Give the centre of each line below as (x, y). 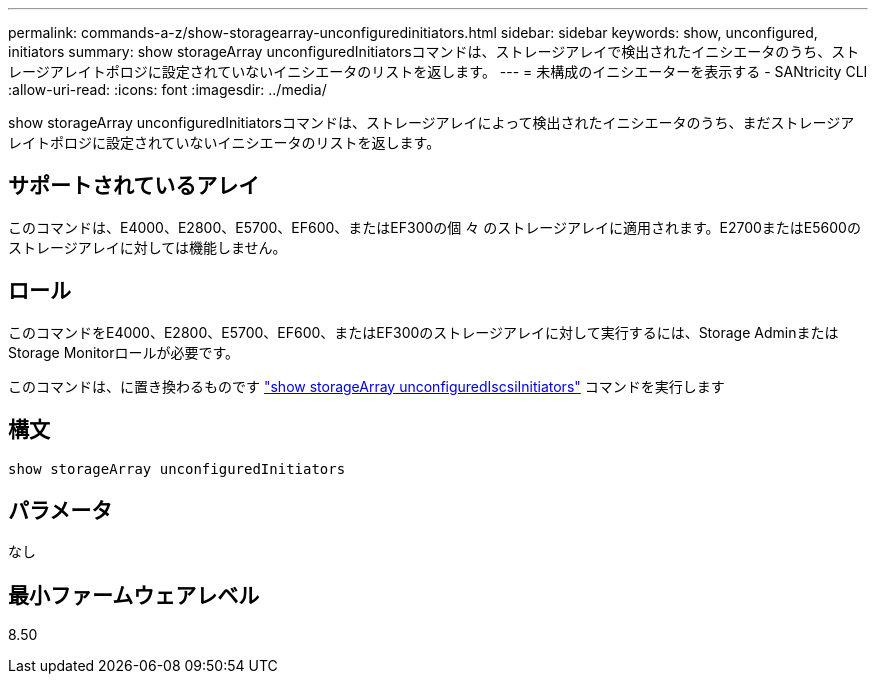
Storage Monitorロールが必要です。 (124, 352)
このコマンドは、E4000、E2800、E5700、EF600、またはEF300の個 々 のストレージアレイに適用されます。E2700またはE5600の (434, 227)
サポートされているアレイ (134, 186)
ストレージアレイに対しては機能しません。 (147, 247)
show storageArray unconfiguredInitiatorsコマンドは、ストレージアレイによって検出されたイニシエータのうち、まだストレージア (431, 122)
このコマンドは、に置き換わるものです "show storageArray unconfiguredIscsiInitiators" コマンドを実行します (366, 386)
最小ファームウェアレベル (134, 595)
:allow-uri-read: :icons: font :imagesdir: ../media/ (167, 89)
